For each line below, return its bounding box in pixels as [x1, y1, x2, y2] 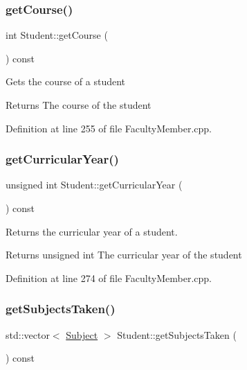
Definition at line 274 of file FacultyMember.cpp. [6, 270, 212, 285]
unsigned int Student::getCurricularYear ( [6, 177, 183, 192]
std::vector [6, 327, 50, 342]
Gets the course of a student [6, 74, 126, 89]
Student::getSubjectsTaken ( [117, 327, 237, 342]
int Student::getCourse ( [6, 28, 108, 42]
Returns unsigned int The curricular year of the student [6, 247, 242, 262]
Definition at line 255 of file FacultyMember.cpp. [6, 121, 212, 135]
